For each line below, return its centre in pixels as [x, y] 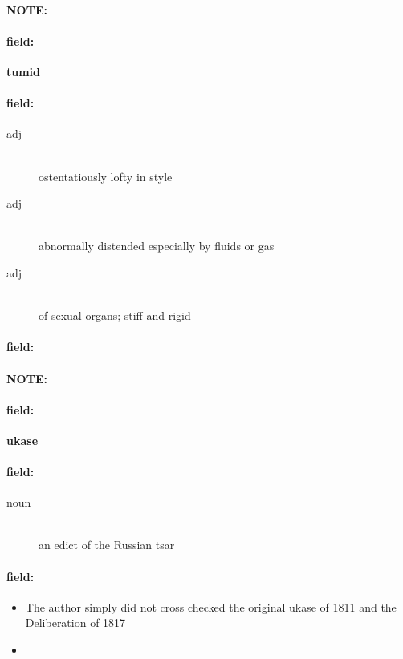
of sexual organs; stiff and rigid [115, 315]
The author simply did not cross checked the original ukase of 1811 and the [211, 606]
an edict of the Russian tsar [107, 545]
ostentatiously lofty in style [106, 176]
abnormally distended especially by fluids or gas [157, 246]
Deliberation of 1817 [75, 623]
